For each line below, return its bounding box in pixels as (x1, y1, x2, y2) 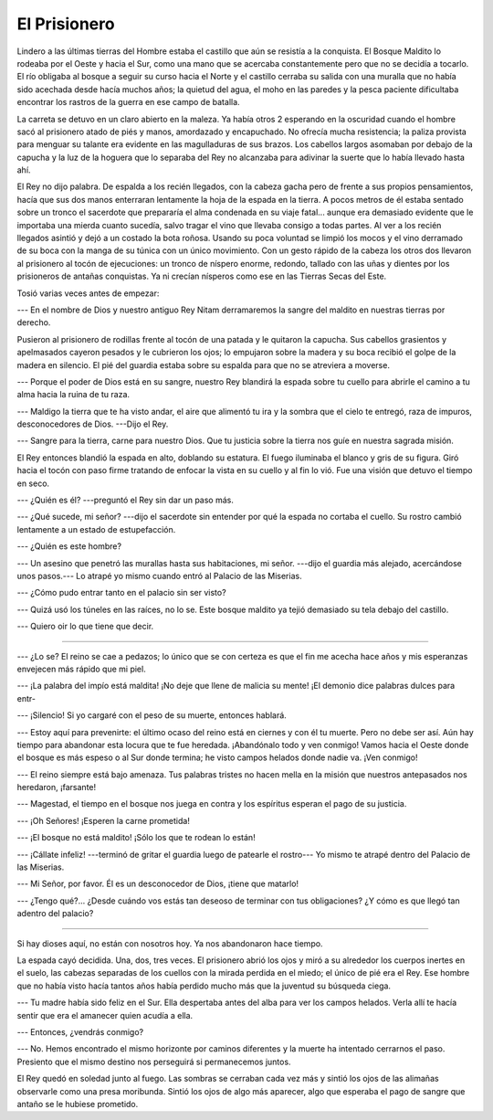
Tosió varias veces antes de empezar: (16, 288, 160, 299)
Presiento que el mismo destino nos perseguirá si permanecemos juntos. (16, 1056, 291, 1067)
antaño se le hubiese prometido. (16, 1098, 139, 1109)
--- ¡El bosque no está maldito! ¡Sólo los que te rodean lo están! (16, 832, 256, 843)
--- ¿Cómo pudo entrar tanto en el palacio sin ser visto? (16, 587, 227, 598)
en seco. (16, 478, 50, 489)
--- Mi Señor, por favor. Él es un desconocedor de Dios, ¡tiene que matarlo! (16, 878, 299, 890)
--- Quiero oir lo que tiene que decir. (16, 621, 154, 632)
